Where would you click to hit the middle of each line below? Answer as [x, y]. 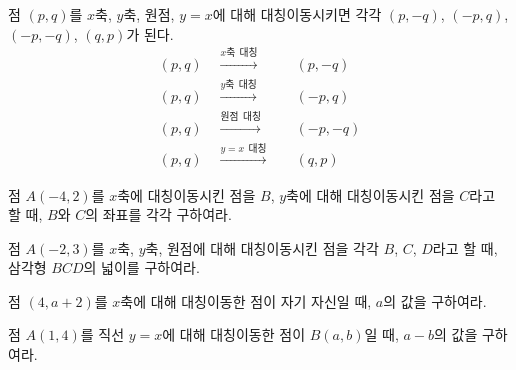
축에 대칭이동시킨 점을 [186, 194]
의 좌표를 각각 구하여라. [158, 214]
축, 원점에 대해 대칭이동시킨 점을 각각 [262, 247]
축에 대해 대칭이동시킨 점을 [370, 194]
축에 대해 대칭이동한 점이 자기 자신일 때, [246, 300]
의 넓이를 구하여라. [141, 267]
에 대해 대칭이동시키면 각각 [297, 14]
